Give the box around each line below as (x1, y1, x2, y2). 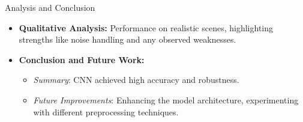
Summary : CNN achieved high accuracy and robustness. (33, 73, 239, 86)
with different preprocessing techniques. (33, 105, 179, 118)
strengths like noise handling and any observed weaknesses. (19, 33, 236, 46)
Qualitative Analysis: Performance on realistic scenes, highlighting (19, 21, 274, 34)
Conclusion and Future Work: (19, 53, 145, 66)
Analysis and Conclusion (5, 1, 95, 13)
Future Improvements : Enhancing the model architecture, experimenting (33, 93, 299, 106)
